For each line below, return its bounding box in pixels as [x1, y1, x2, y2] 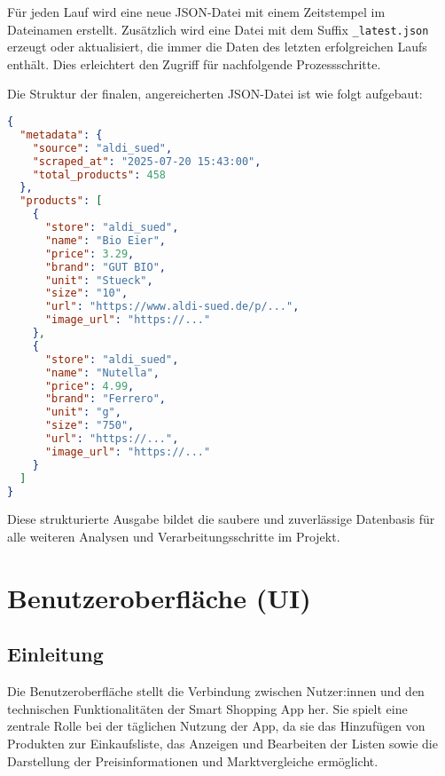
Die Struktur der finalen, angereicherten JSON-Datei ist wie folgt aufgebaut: [7, 84, 423, 103]
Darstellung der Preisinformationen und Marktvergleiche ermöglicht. [7, 751, 379, 770]
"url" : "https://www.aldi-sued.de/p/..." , [44, 300, 300, 313]
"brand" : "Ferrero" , [44, 392, 167, 406]
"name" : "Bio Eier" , [44, 234, 167, 247]
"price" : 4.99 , [44, 379, 135, 392]
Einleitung [7, 640, 104, 668]
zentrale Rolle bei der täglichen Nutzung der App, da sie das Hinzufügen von [7, 717, 425, 735]
